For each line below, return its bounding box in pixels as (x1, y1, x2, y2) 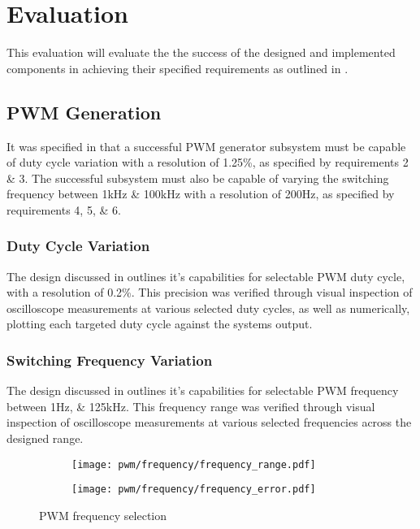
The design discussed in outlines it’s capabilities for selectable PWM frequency (6, 382, 399, 399)
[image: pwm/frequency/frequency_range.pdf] (71, 458, 316, 470)
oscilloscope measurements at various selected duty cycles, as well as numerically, (6, 299, 410, 316)
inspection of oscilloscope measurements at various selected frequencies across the (6, 414, 412, 431)
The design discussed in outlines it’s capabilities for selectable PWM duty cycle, (6, 267, 405, 284)
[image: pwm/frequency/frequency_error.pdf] (71, 483, 316, 496)
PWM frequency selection (39, 506, 167, 523)
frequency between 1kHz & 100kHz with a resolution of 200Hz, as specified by (6, 185, 395, 202)
